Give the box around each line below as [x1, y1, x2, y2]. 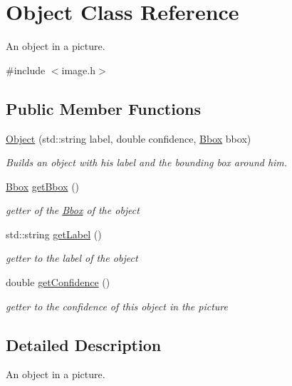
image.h [61, 62, 96, 77]
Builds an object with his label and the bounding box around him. [6, 155, 288, 170]
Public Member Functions [6, 97, 201, 119]
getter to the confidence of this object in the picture [6, 298, 229, 313]
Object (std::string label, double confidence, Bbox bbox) [6, 131, 251, 146]
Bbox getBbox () [6, 178, 80, 193]
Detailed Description [6, 333, 162, 355]
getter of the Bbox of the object [6, 203, 140, 218]
